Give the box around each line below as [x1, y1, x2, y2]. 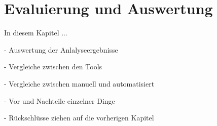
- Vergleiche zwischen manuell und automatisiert [4, 78, 155, 89]
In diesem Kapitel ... [4, 27, 67, 38]
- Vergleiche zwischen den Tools [4, 61, 102, 72]
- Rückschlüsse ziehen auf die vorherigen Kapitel [4, 112, 154, 123]
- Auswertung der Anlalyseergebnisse [4, 44, 118, 55]
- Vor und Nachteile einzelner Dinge [4, 95, 115, 106]
